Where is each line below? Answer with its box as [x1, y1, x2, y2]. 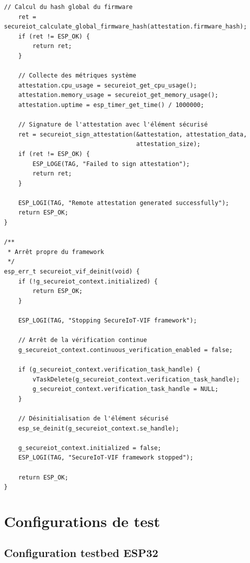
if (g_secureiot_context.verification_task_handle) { [18, 365, 201, 373]
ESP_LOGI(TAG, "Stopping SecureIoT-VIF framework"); [18, 317, 197, 324]
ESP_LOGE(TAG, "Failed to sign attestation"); [32, 160, 190, 167]
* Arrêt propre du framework [7, 248, 104, 255]
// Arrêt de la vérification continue [18, 336, 147, 344]
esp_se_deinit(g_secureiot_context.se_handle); [18, 424, 179, 432]
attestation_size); [136, 140, 201, 148]
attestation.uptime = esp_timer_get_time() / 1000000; [18, 101, 204, 108]
